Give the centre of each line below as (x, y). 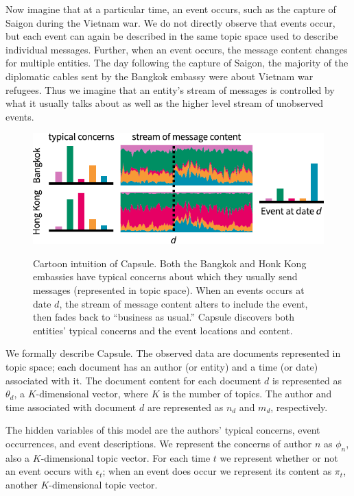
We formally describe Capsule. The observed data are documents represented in (173, 353)
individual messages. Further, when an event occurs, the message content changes (177, 49)
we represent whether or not (279, 457)
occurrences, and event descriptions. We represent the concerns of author (159, 443)
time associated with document (71, 407)
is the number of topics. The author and (247, 394)
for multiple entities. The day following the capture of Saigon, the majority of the (177, 63)
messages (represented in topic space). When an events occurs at (169, 289)
